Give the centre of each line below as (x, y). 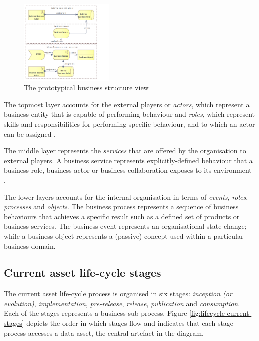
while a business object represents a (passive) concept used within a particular (124, 235)
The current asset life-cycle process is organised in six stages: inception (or (118, 293)
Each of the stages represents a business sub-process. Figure (96, 313)
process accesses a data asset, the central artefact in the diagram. (104, 332)
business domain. (30, 245)
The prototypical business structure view (86, 88)
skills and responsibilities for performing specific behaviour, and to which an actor (129, 124)
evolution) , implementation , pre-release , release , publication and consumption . (122, 303)
